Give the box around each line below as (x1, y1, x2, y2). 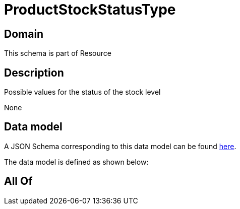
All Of (4, 175, 33, 188)
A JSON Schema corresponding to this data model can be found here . (4, 142, 236, 151)
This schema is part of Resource (4, 49, 111, 58)
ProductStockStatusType (4, 1, 176, 18)
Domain (4, 27, 44, 40)
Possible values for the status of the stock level (4, 88, 161, 97)
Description (4, 66, 64, 79)
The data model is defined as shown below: (4, 157, 149, 166)
